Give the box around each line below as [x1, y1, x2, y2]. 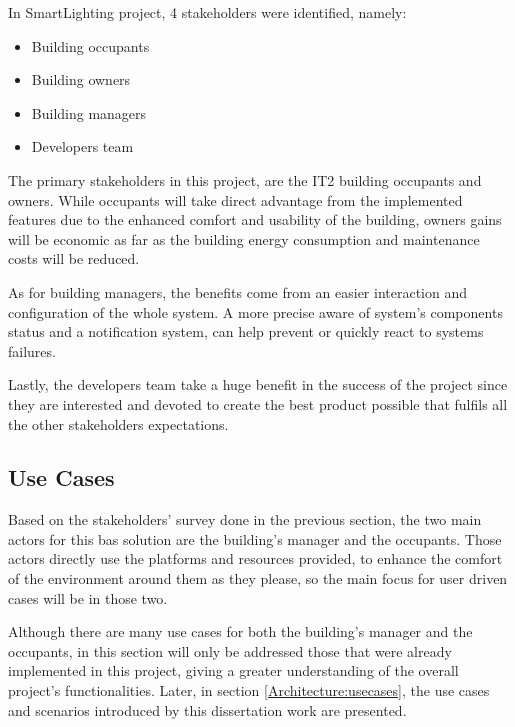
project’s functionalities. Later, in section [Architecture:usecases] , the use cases [8, 680, 490, 701]
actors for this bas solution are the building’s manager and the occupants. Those [8, 528, 502, 549]
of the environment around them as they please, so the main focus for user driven [8, 568, 508, 589]
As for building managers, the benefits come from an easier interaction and [8, 281, 468, 302]
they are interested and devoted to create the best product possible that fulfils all [8, 393, 508, 414]
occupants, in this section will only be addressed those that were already [8, 640, 452, 661]
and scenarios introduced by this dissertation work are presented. [8, 699, 407, 720]
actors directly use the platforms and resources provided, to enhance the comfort [8, 548, 503, 569]
